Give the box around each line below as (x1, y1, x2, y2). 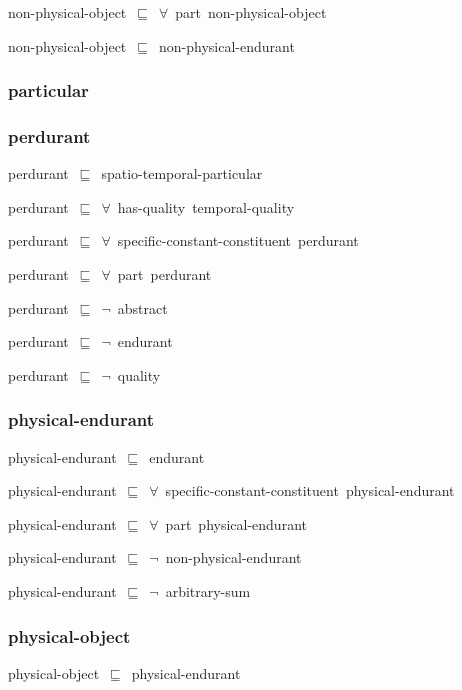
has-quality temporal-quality (117, 196, 295, 217)
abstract (117, 297, 168, 318)
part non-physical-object (175, 2, 327, 22)
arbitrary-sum (165, 581, 251, 601)
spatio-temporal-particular (101, 163, 263, 184)
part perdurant (117, 264, 212, 285)
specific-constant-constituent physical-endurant (165, 480, 455, 501)
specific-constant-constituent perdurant (117, 230, 359, 251)
